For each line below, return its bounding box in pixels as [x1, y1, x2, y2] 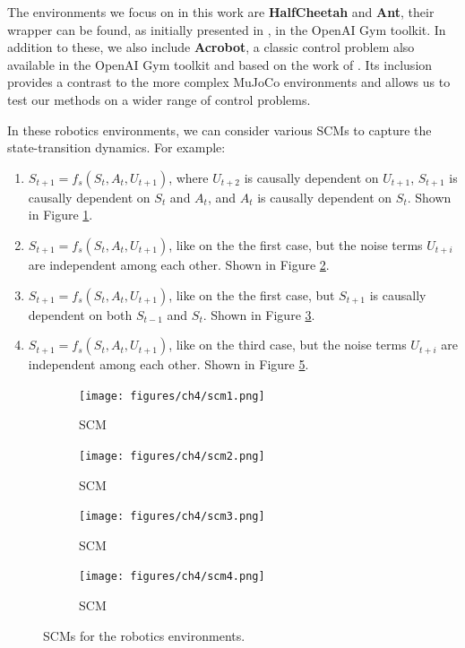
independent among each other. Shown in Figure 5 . [28, 355, 309, 374]
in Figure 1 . [28, 205, 93, 224]
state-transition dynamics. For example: [7, 138, 226, 157]
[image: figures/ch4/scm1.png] [79, 389, 265, 402]
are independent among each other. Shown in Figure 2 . [28, 255, 330, 273]
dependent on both [28, 305, 133, 324]
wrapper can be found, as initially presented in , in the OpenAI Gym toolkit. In [7, 20, 446, 39]
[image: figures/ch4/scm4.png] [79, 570, 265, 583]
